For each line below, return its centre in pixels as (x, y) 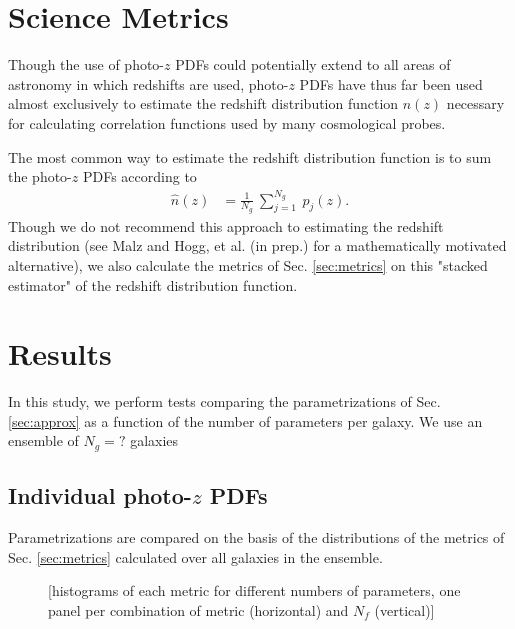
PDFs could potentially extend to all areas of (313, 64)
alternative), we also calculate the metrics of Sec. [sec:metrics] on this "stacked (248, 264)
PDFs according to (139, 176)
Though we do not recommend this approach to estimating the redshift (226, 225)
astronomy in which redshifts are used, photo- (148, 83)
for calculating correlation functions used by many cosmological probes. (227, 122)
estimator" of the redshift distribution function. (153, 284)
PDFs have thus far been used (391, 83)
